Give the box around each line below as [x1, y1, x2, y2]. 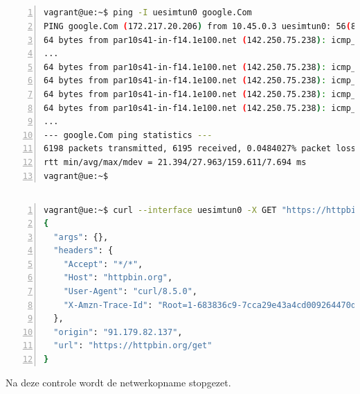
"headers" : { [53, 246, 114, 256]
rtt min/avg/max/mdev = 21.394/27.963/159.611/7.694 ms [44, 157, 307, 167]
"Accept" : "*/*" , [63, 259, 143, 269]
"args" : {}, [53, 232, 109, 242]
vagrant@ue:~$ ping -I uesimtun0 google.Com [44, 8, 252, 18]
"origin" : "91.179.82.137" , [53, 327, 183, 337]
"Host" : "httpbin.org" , [63, 273, 173, 283]
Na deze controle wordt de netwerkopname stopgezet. [6, 375, 231, 389]
